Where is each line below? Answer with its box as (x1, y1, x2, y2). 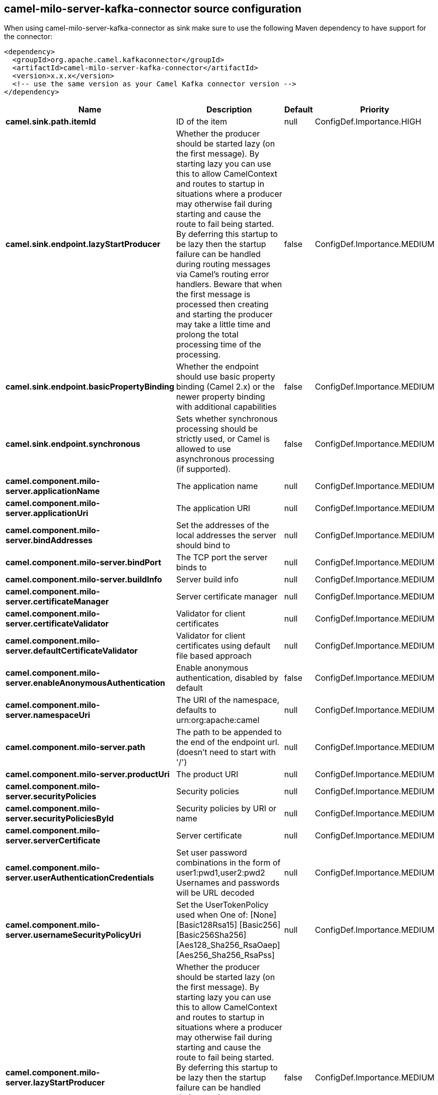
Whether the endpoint (176, 361, 259, 372)
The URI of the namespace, (176, 695, 280, 705)
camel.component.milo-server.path (6, 742, 145, 753)
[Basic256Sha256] (176, 930, 247, 940)
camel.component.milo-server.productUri (6, 769, 170, 780)
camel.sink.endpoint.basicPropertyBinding (6, 382, 174, 392)
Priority (360, 104, 389, 115)
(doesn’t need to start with (176, 747, 276, 758)
